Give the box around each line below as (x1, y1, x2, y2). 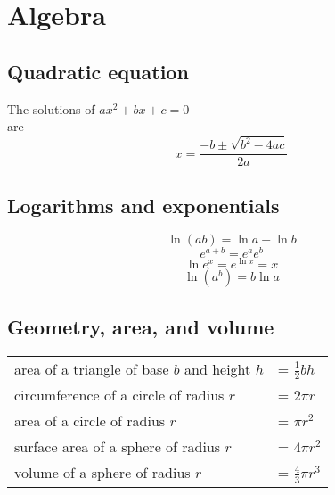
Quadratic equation (7, 57, 189, 85)
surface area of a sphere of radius (14, 436, 221, 458)
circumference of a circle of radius (14, 384, 225, 406)
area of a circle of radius (14, 410, 166, 432)
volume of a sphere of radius (14, 462, 191, 483)
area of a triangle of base (14, 358, 169, 379)
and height (184, 358, 251, 379)
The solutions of (7, 99, 95, 118)
